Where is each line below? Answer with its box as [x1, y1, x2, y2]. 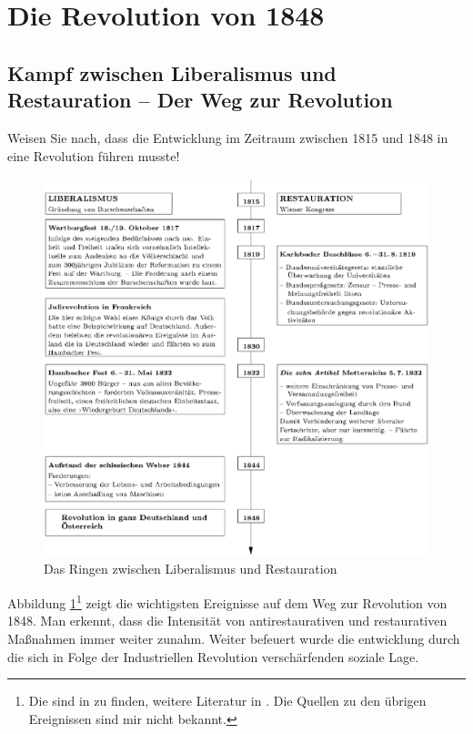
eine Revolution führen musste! [7, 146, 180, 165]
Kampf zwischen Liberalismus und [7, 58, 337, 87]
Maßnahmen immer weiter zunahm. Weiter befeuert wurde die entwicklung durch [7, 628, 460, 647]
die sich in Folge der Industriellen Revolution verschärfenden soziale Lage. [7, 647, 419, 666]
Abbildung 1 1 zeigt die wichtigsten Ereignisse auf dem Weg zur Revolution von [7, 591, 448, 612]
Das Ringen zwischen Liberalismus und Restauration [44, 559, 337, 578]
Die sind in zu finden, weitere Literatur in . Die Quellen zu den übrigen [28, 691, 427, 710]
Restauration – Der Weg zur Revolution [7, 86, 393, 114]
